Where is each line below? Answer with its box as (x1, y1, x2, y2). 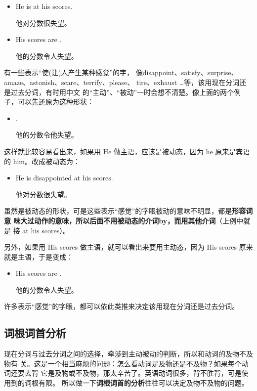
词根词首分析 (4, 325, 66, 341)
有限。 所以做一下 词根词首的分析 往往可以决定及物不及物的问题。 (38, 378, 249, 388)
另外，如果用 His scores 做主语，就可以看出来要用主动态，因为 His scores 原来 (4, 242, 253, 252)
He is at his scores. (15, 1, 73, 11)
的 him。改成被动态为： (4, 156, 80, 166)
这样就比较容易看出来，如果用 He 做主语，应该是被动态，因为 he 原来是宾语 (4, 146, 250, 156)
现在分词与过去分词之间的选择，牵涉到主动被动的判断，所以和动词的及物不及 (4, 348, 253, 359)
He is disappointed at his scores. (15, 173, 113, 183)
